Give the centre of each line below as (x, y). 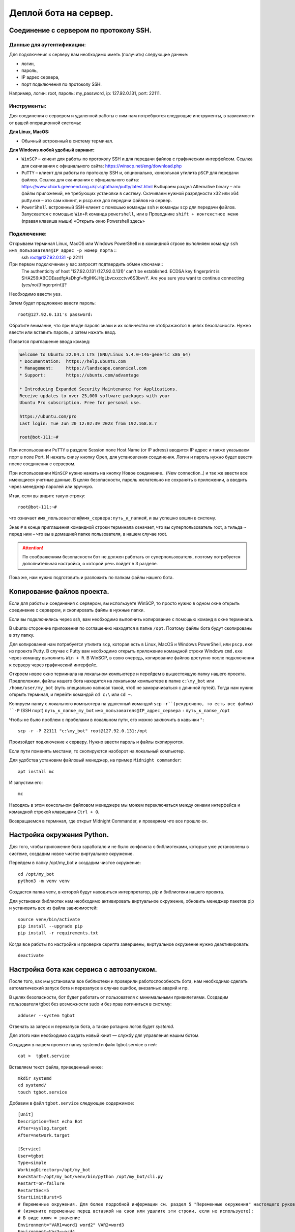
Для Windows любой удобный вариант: (52, 150)
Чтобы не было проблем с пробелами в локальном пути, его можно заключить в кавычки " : (106, 719)
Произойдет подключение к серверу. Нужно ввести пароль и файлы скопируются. (97, 742)
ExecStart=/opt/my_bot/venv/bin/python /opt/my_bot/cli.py (90, 1176)
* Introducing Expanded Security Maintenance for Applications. (99, 389)
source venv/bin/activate (49, 919)
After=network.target (44, 1135)
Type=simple (32, 1163)
